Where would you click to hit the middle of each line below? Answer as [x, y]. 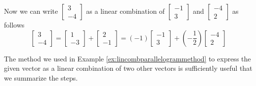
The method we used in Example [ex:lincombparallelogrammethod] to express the [128, 58]
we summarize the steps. [41, 77]
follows [14, 25]
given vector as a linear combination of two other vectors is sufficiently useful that [128, 68]
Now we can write [31, 11]
